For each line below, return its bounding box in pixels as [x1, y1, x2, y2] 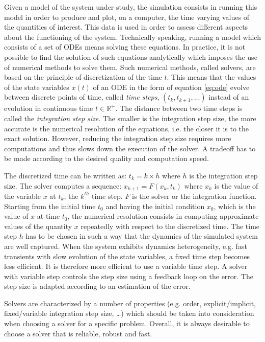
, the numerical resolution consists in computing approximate [67, 211, 259, 221]
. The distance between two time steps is [115, 103, 243, 113]
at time [37, 211, 60, 221]
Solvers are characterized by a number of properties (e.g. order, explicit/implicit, [4, 298, 256, 308]
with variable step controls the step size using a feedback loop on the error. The [4, 270, 253, 281]
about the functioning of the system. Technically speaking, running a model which [4, 31, 261, 42]
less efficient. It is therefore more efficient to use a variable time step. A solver [4, 261, 248, 271]
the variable [4, 190, 41, 201]
